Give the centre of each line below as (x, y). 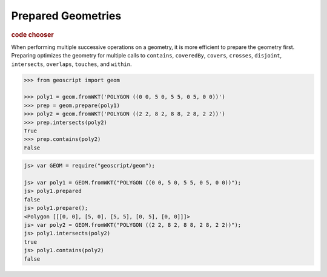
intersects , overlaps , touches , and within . (71, 64)
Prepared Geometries (66, 16)
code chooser (32, 34)
